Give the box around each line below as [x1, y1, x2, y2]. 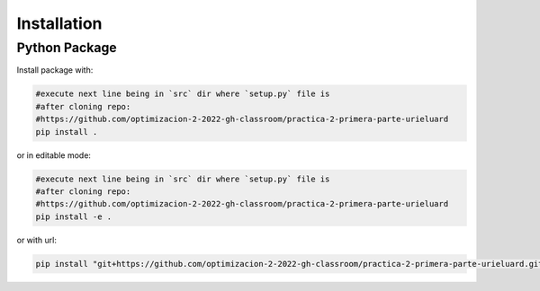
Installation [16, 13, 103, 33]
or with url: [16, 234, 58, 245]
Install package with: [16, 65, 94, 75]
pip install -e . [35, 211, 112, 222]
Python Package [16, 40, 117, 56]
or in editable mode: [16, 149, 92, 161]
